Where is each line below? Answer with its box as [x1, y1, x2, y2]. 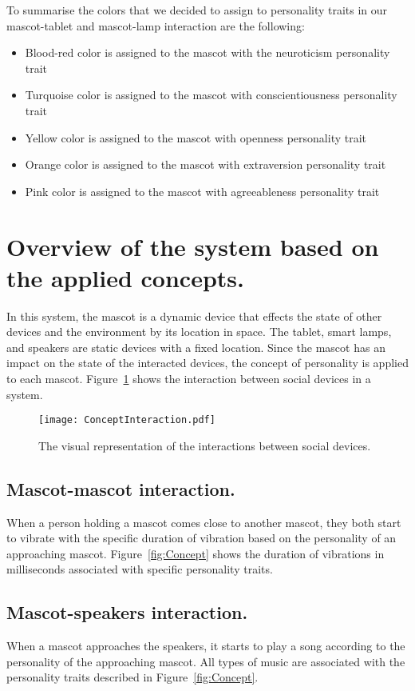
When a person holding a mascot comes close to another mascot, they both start [6, 513, 401, 530]
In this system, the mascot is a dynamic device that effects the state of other [6, 307, 382, 324]
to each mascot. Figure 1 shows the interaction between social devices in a [6, 370, 371, 387]
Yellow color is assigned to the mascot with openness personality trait [25, 129, 367, 146]
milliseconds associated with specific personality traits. [6, 561, 273, 577]
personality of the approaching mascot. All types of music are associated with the [6, 653, 405, 669]
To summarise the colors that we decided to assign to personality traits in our [6, 2, 388, 18]
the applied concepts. [6, 261, 244, 294]
